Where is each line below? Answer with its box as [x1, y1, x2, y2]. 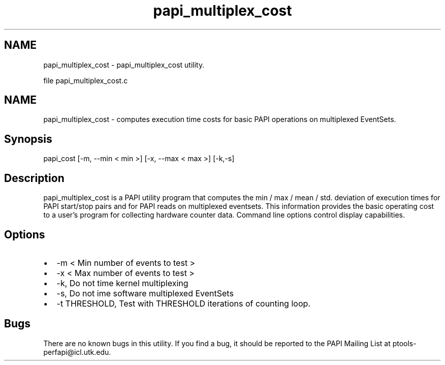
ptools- [392, 339, 417, 348]
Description [4, 171, 65, 185]
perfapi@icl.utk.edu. [43, 347, 111, 356]
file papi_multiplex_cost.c [43, 76, 128, 85]
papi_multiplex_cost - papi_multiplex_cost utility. [43, 60, 205, 69]
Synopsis [4, 132, 52, 145]
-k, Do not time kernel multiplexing [56, 278, 188, 288]
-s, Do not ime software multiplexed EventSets [56, 288, 234, 298]
